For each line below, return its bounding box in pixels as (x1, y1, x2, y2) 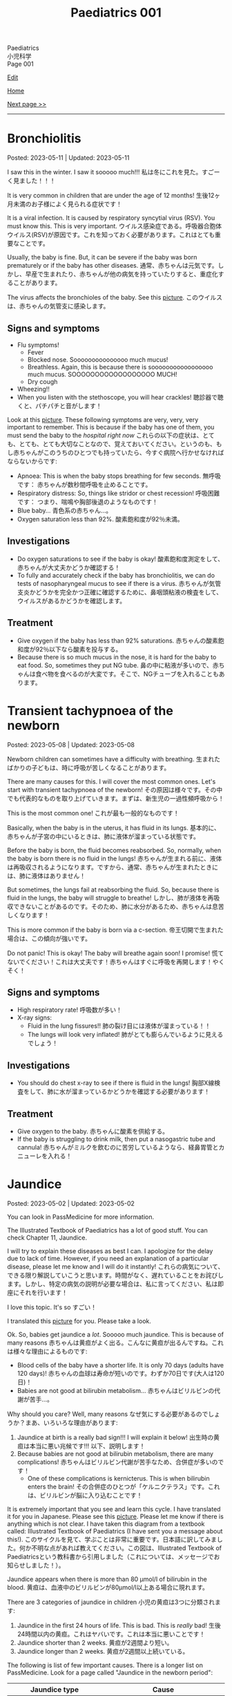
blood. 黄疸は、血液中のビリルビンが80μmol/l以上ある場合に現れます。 (7, 1583, 209, 1592)
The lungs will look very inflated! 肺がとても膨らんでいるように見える (27, 1031, 224, 1039)
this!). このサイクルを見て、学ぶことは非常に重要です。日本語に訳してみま (7, 1535, 217, 1543)
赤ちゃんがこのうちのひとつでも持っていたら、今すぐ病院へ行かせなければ (12, 448, 224, 457)
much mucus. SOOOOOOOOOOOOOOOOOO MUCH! (27, 370, 177, 378)
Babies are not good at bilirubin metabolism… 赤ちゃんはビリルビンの (17, 1386, 215, 1394)
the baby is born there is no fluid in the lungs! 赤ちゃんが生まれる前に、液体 (7, 854, 222, 863)
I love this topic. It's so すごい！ (7, 1302, 97, 1311)
